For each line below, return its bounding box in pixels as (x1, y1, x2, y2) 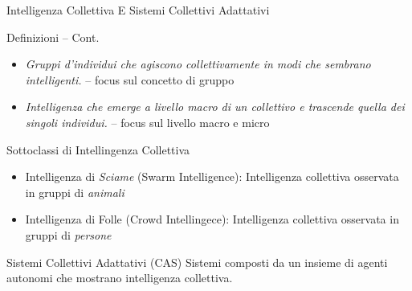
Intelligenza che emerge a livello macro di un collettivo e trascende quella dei (25, 98, 405, 115)
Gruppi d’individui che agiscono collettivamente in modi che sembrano (25, 55, 371, 72)
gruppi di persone (25, 226, 112, 243)
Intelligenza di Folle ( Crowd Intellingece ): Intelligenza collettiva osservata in (25, 211, 399, 227)
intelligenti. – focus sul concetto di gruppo (25, 71, 235, 88)
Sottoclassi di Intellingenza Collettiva (6, 141, 190, 158)
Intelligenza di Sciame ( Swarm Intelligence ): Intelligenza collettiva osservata (25, 168, 399, 185)
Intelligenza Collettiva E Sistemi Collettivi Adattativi (6, 2, 270, 18)
